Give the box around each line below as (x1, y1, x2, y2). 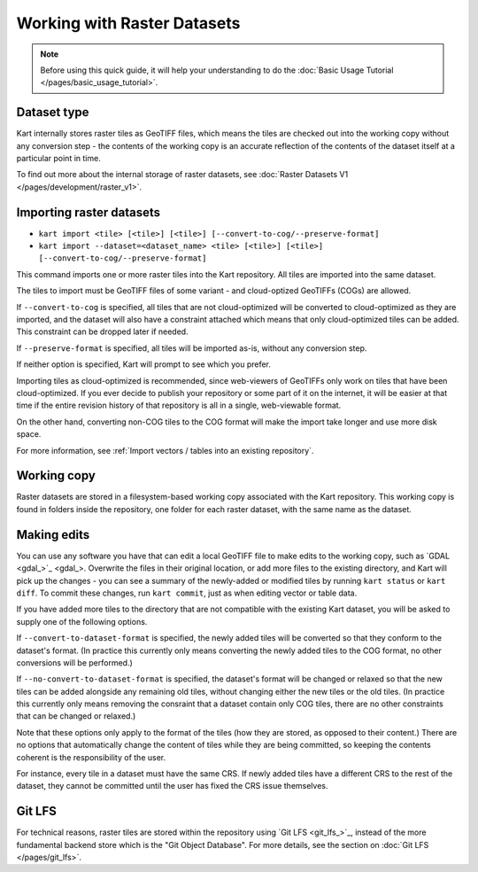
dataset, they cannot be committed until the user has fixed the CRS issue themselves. (16, 781, 328, 791)
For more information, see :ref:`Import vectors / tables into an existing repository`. (16, 445, 314, 455)
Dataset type (16, 105, 89, 120)
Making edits (16, 527, 90, 542)
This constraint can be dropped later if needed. (16, 326, 189, 337)
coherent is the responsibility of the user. (16, 751, 166, 762)
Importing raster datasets (16, 205, 161, 220)
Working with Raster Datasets (16, 13, 241, 33)
